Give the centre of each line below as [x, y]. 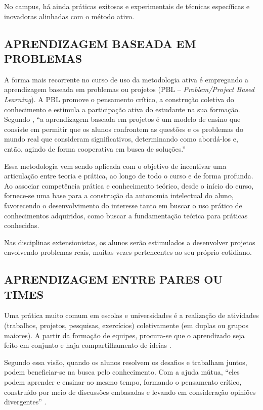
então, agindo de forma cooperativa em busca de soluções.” [95, 148]
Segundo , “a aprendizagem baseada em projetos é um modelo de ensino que [122, 119]
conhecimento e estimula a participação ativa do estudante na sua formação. [122, 109]
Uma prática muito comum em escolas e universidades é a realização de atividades [131, 315]
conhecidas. [22, 225]
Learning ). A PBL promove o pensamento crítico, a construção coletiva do [119, 99]
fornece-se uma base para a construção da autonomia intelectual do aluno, [119, 195]
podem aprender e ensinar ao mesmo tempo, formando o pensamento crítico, [123, 382]
